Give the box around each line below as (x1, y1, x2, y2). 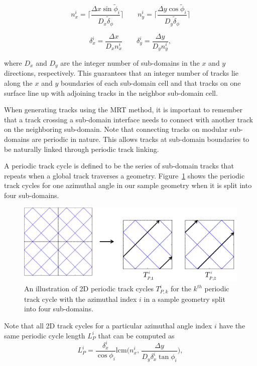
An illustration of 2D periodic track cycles (24, 283, 154, 294)
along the (4, 78, 33, 88)
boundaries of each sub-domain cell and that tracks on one (60, 78, 241, 88)
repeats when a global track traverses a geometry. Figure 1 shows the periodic (4, 170, 245, 180)
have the (219, 320, 245, 330)
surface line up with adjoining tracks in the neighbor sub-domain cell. (4, 87, 218, 98)
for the (171, 283, 191, 294)
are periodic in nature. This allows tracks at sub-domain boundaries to (32, 133, 249, 144)
